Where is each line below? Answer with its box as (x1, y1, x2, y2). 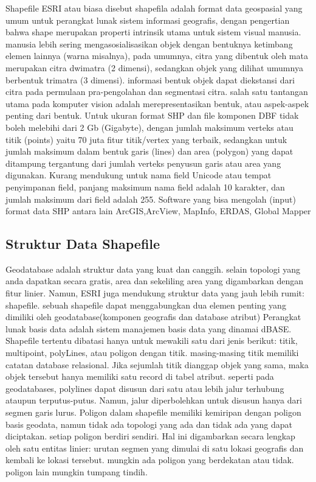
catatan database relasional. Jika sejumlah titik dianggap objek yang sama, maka (5, 358, 309, 371)
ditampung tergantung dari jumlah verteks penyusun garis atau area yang (5, 156, 281, 169)
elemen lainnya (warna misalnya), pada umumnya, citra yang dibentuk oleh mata (5, 49, 308, 62)
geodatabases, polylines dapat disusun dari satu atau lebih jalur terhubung (5, 382, 284, 394)
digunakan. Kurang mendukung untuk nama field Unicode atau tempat (5, 169, 272, 181)
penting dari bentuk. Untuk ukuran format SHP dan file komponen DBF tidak (5, 109, 299, 122)
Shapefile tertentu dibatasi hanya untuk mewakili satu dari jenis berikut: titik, (5, 334, 298, 347)
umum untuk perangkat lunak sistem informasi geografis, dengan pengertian (5, 13, 290, 26)
